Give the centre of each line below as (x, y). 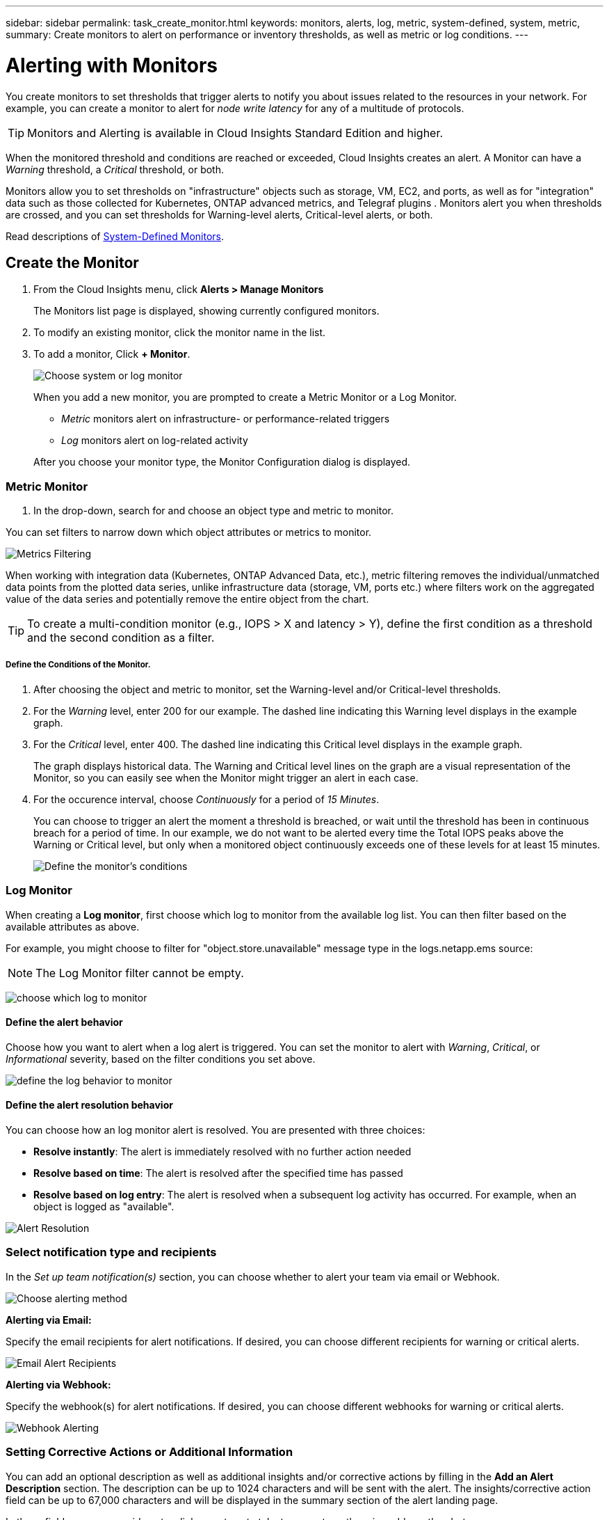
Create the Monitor (72, 262)
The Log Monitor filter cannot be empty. (140, 973)
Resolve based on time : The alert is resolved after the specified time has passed (218, 1173)
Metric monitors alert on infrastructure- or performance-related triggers (226, 419)
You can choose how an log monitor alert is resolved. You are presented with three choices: (216, 1130)
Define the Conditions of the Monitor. (78, 665)
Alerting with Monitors (112, 65)
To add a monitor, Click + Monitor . (112, 354)
